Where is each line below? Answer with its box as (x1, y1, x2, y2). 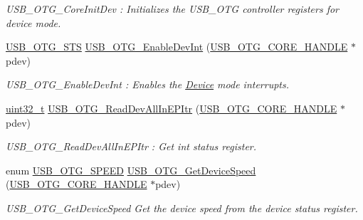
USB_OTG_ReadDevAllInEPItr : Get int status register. (6, 139, 257, 154)
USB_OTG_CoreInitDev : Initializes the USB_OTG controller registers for (6, 1, 340, 16)
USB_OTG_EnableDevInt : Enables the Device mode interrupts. (6, 77, 290, 92)
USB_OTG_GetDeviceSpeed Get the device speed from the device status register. (6, 200, 358, 215)
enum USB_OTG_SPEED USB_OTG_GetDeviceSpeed (6, 162, 256, 177)
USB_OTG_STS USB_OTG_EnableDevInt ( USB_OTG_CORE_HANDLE (6, 39, 348, 54)
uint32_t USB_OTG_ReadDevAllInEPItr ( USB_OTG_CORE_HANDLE (6, 100, 337, 115)
